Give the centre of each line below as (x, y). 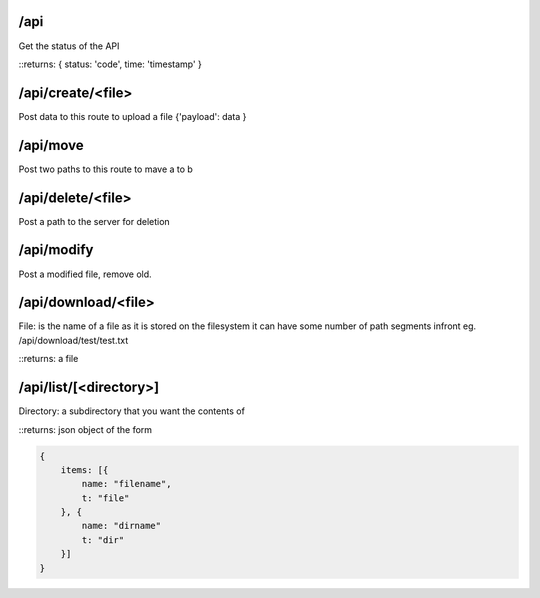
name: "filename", (126, 484)
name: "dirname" (121, 526)
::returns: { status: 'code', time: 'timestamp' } (110, 64)
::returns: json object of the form (85, 429)
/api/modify (56, 250)
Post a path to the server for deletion (94, 221)
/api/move (51, 145)
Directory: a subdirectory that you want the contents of (131, 411)
